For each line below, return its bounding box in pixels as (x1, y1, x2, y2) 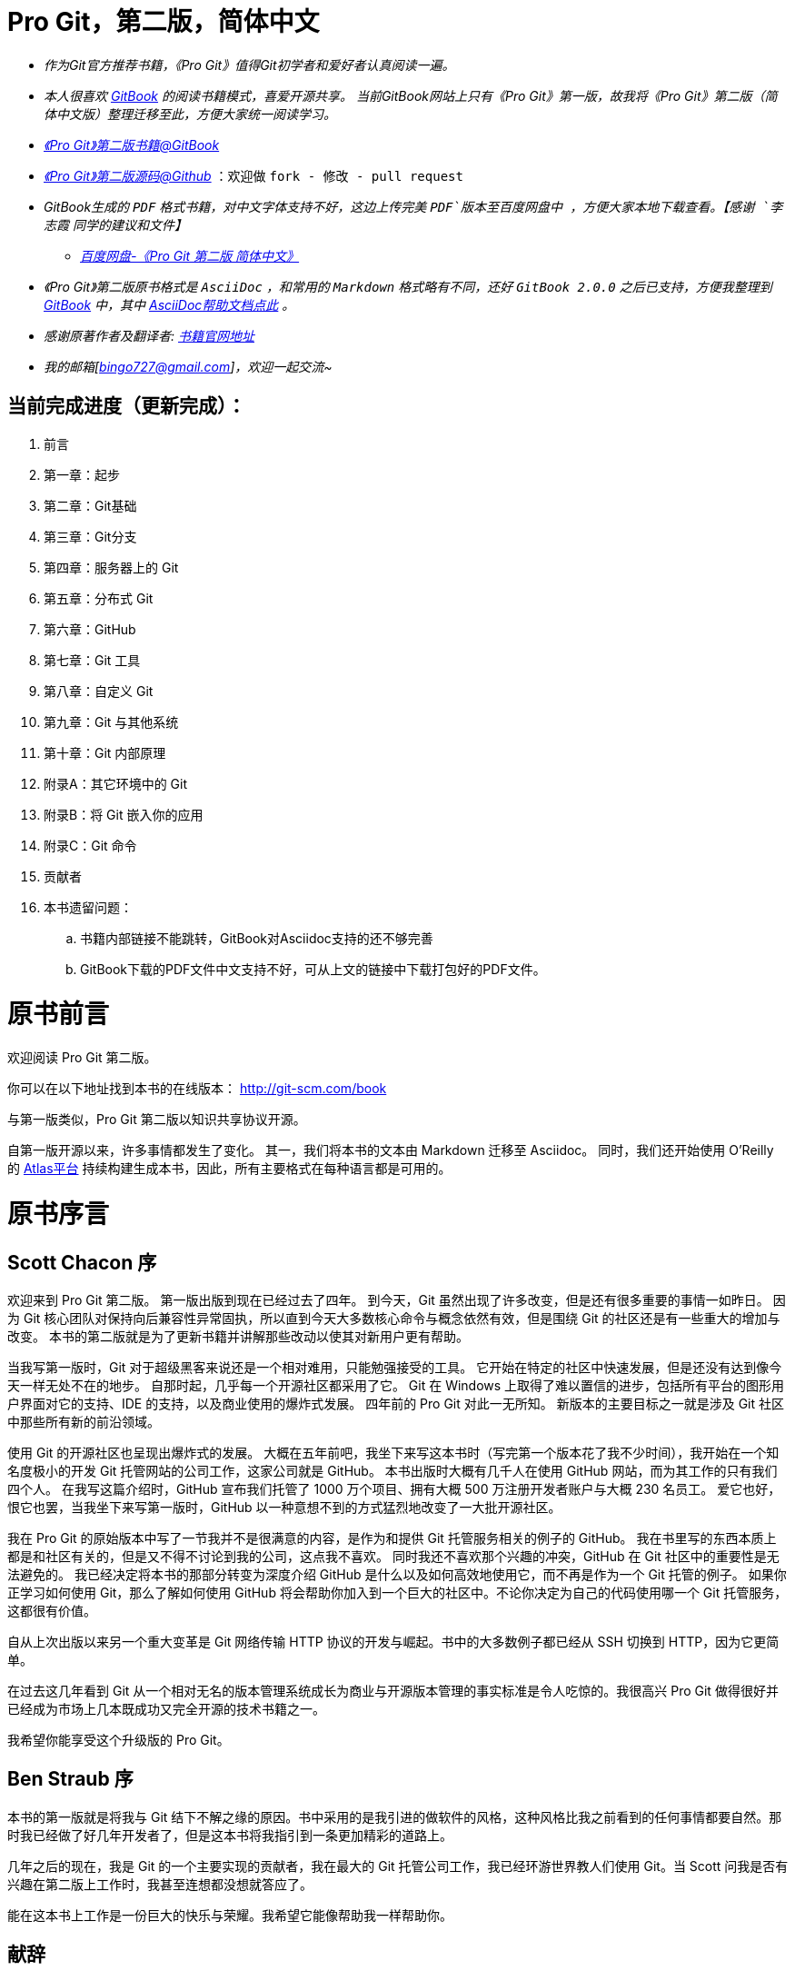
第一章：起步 (44, 466, 120, 483)
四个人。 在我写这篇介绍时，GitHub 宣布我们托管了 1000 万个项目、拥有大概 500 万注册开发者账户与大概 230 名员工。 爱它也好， (7, 1481, 781, 1498)
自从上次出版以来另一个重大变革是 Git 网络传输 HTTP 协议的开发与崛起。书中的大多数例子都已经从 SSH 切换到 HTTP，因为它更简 (7, 1634, 780, 1650)
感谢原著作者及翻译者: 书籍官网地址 (44, 327, 254, 343)
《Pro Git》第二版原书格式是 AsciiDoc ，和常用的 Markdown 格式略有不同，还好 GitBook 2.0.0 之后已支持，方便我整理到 (44, 278, 772, 294)
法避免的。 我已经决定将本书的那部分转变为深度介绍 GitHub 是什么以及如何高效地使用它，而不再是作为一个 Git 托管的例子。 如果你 (7, 1567, 787, 1583)
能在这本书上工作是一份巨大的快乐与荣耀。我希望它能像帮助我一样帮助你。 (7, 1906, 452, 1923)
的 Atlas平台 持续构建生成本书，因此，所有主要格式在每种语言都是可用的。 (7, 1160, 452, 1177)
